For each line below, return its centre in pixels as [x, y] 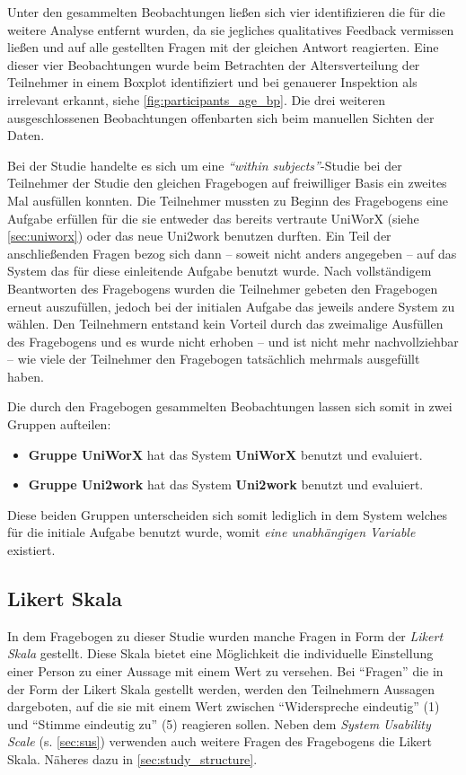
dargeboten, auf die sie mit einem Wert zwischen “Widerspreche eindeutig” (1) [224, 706]
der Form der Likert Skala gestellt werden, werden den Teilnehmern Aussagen [221, 688]
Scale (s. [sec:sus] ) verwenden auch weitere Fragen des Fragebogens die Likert [220, 741]
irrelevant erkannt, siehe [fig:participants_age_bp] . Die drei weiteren [197, 99]
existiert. [31, 550]
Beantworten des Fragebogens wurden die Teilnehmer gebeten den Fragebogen [223, 288]
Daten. [26, 135]
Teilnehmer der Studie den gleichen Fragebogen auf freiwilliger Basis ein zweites [227, 183]
